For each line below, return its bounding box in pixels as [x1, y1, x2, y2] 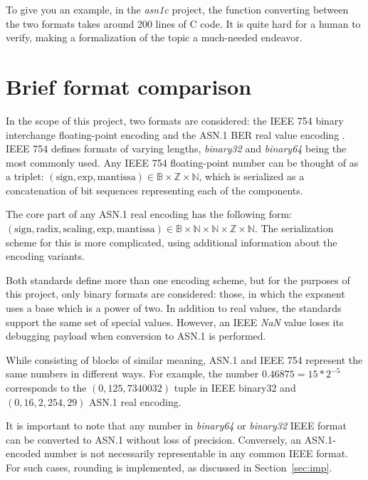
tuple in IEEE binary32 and [174, 380, 296, 395]
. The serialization [254, 221, 334, 236]
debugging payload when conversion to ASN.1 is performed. [6, 328, 266, 343]
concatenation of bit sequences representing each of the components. [6, 182, 303, 197]
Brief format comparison [6, 71, 252, 100]
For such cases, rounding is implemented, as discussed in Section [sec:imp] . [6, 459, 332, 474]
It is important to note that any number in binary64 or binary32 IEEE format [6, 418, 347, 433]
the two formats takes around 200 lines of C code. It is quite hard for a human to [6, 16, 361, 31]
